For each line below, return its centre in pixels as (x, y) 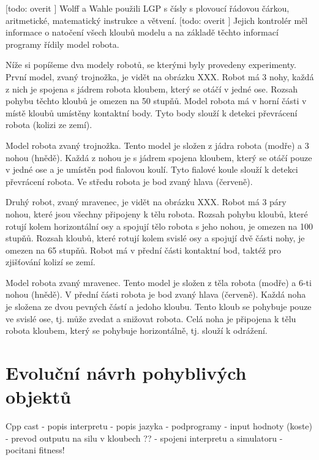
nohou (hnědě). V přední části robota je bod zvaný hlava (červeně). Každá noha (156, 294)
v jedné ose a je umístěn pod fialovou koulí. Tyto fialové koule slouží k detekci (152, 169)
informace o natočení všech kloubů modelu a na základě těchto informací (142, 32)
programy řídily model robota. (62, 44)
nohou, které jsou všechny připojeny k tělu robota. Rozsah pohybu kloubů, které (157, 213)
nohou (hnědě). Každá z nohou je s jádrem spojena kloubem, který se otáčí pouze (159, 157)
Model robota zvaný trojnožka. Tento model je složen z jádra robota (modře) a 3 (157, 145)
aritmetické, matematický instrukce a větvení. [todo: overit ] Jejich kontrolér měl (157, 20)
